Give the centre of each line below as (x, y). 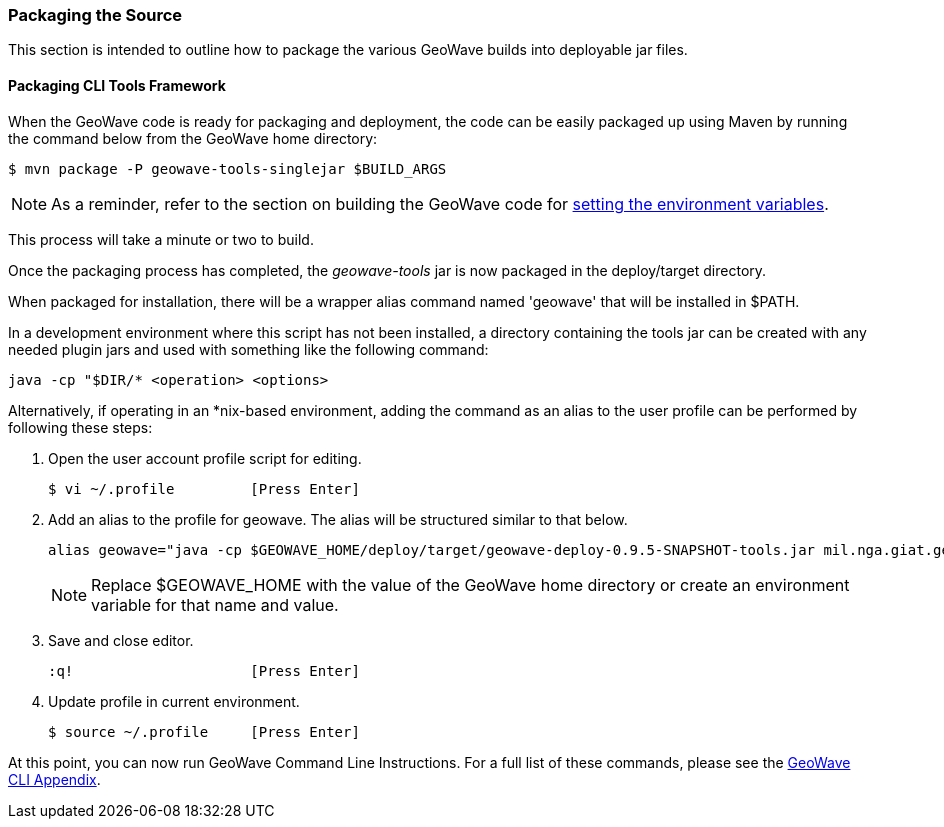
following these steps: (80, 427)
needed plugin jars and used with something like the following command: (248, 349)
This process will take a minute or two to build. (161, 239)
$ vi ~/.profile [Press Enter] (204, 488)
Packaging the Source (95, 15)
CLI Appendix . (54, 779)
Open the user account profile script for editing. (205, 458)
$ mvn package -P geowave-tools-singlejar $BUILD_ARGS (227, 168)
